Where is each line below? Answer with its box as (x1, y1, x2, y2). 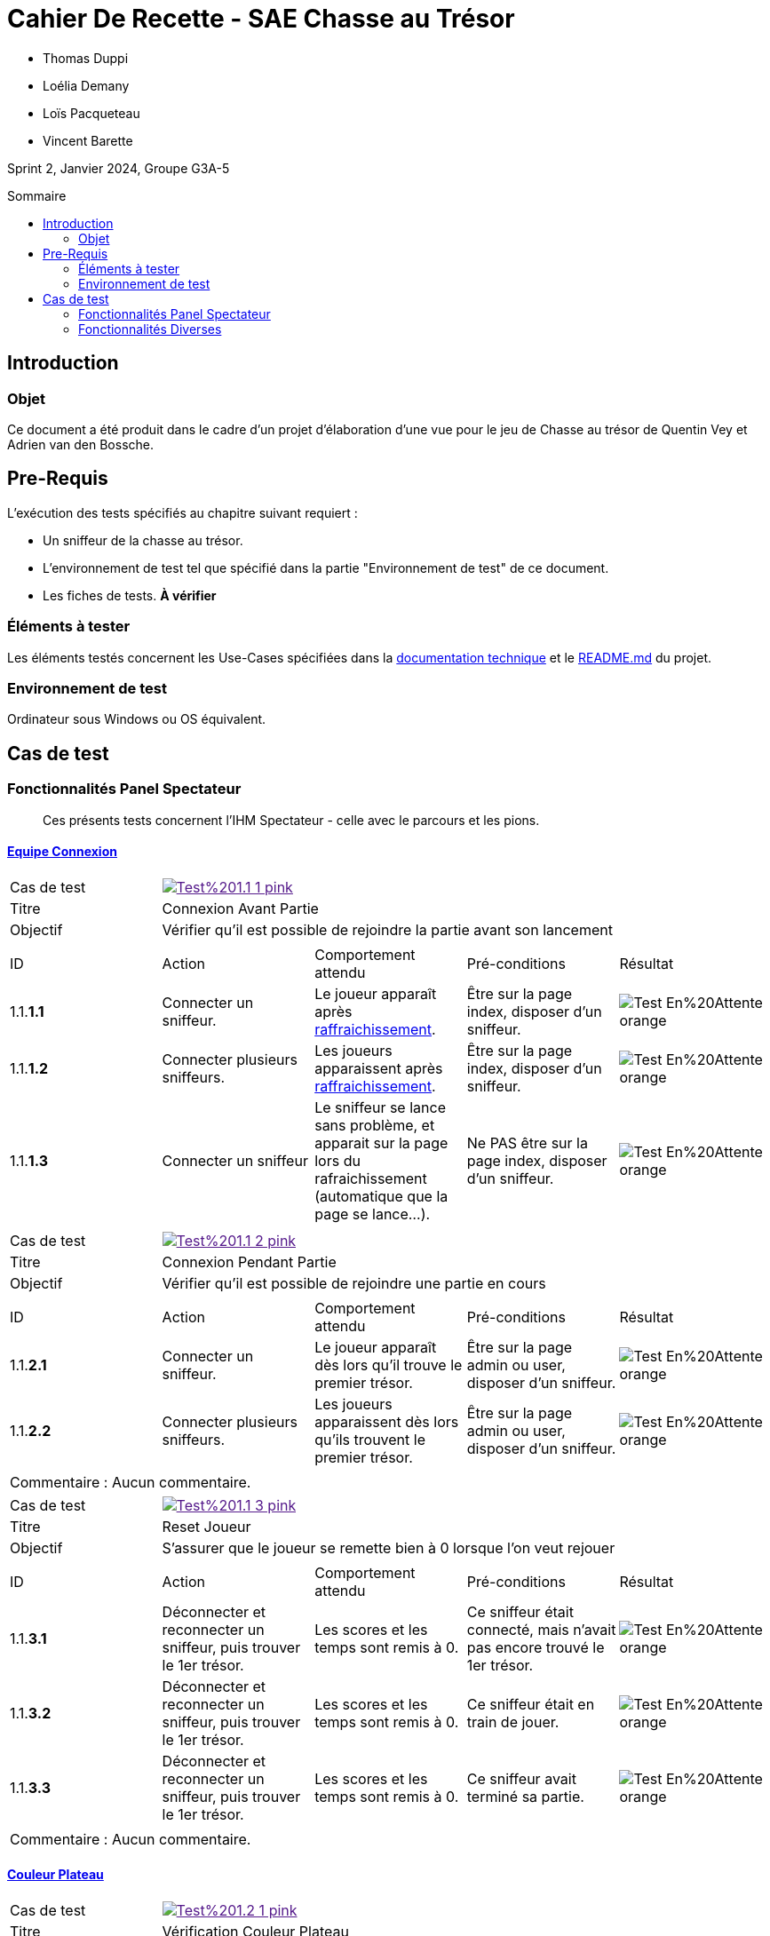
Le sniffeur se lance (314, 1098, 446, 1116)
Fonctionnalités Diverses (78, 321, 222, 337)
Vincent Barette (43, 132, 133, 148)
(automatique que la (314, 1186, 449, 1205)
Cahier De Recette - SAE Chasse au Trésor (7, 4, 515, 34)
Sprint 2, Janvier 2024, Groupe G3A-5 (7, 160, 230, 176)
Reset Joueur (162, 1517, 251, 1535)
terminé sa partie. (466, 1787, 584, 1805)
